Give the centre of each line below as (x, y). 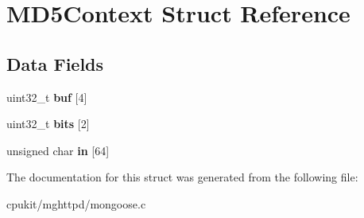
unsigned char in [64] (58, 150)
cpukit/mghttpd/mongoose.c (76, 203)
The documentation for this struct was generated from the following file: (182, 177)
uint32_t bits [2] (48, 124)
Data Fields (55, 63)
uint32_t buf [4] (47, 97)
